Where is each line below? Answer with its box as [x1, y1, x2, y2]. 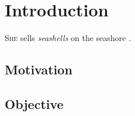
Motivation [5, 60, 72, 79]
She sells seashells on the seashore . [5, 32, 131, 44]
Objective [5, 94, 64, 112]
